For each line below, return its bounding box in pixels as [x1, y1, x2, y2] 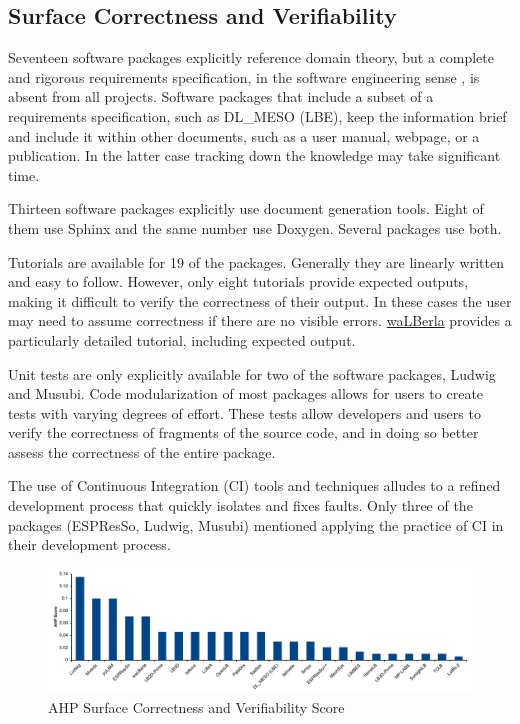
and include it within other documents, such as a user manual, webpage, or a [8, 125, 480, 146]
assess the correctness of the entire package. [8, 441, 276, 462]
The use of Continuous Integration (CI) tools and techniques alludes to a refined [8, 475, 501, 496]
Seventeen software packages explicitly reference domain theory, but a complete [8, 47, 494, 68]
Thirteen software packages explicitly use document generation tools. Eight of [8, 198, 484, 219]
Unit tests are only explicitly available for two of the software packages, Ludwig [8, 363, 496, 384]
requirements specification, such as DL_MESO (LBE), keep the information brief [8, 105, 507, 126]
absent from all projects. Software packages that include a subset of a [8, 86, 434, 107]
